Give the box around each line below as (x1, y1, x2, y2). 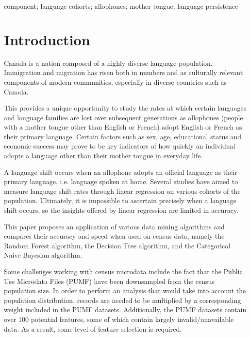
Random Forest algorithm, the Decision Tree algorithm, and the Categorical (4, 240, 231, 250)
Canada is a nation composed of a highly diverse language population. (4, 57, 213, 68)
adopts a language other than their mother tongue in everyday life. (4, 150, 203, 161)
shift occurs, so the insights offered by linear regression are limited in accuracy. (4, 205, 239, 215)
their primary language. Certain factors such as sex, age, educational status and (4, 131, 242, 141)
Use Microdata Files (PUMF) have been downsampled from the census (4, 276, 215, 286)
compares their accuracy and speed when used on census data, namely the (4, 231, 225, 241)
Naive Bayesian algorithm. (4, 250, 82, 260)
